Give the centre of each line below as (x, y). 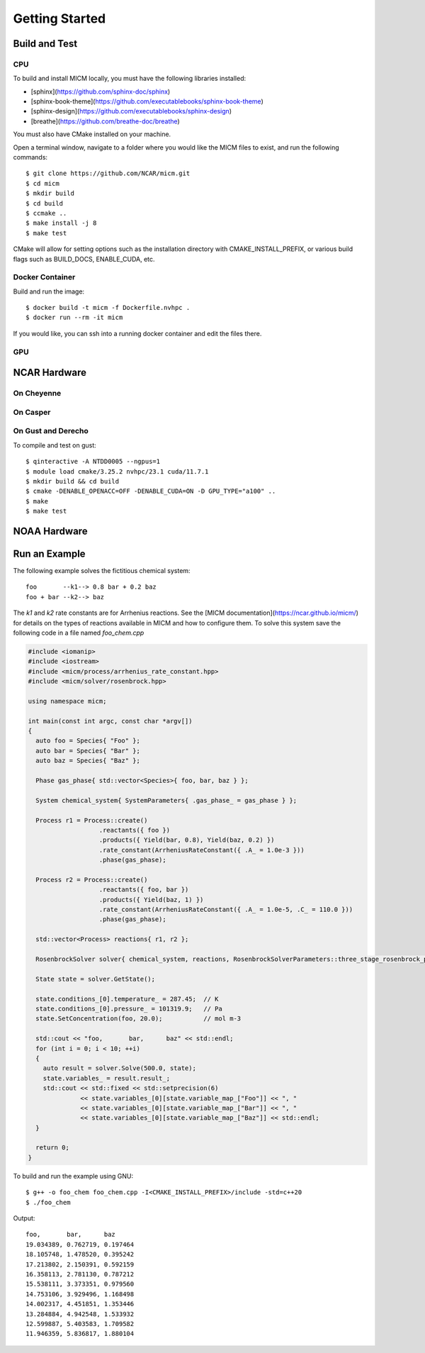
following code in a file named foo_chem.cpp (79, 633)
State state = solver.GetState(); (96, 979)
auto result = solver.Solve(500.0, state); (119, 1068)
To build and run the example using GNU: (73, 1176)
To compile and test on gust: (55, 445)
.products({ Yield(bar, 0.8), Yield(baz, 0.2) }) (187, 840)
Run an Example (49, 553)
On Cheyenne (37, 394)
